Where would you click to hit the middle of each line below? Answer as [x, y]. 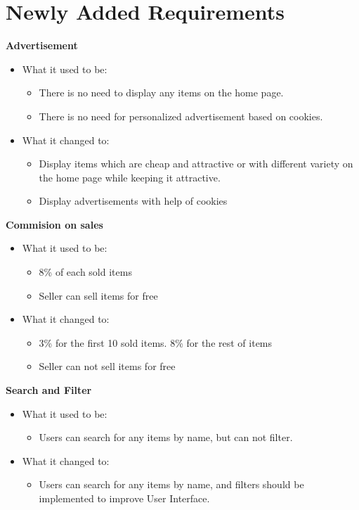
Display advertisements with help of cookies [133, 201]
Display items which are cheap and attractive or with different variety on [196, 164]
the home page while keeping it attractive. [130, 177]
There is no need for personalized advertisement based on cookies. [181, 116]
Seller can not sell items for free [107, 366]
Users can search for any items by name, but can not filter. [166, 437]
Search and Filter [49, 390]
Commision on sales [54, 224]
